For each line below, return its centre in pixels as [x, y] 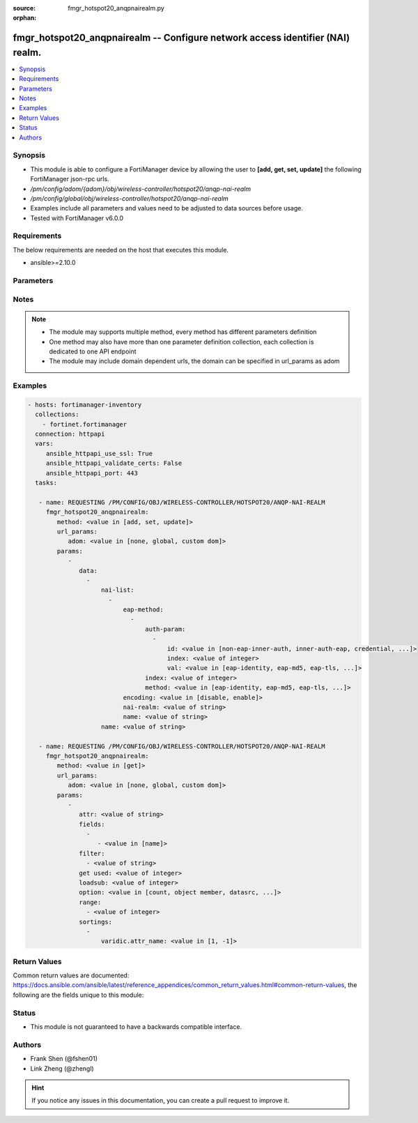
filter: [92, 853]
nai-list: [118, 590]
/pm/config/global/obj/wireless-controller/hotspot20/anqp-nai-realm [130, 198]
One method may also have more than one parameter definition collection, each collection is [181, 342]
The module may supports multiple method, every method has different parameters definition [183, 332]
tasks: [46, 483]
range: [90, 902]
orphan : [25, 18]
